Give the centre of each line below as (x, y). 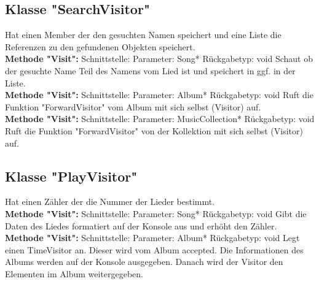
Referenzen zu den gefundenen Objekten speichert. (100, 46)
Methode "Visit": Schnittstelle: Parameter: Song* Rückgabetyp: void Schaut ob (159, 59)
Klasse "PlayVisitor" (71, 176)
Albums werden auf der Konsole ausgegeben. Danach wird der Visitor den (144, 262)
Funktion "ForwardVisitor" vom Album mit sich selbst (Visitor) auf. (133, 106)
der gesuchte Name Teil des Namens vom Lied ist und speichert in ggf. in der (150, 70)
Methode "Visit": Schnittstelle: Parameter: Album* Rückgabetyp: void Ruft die (159, 95)
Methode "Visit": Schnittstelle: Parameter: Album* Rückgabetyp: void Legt (152, 238)
